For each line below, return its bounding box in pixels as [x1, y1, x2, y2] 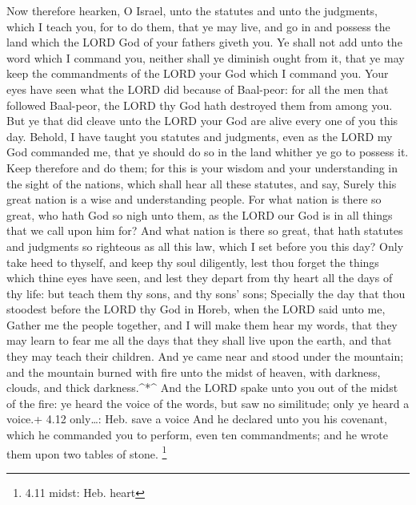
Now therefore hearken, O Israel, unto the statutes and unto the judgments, [6, 2, 378, 18]
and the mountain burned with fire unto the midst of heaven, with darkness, [6, 363, 381, 380]
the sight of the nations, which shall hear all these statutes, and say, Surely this [6, 175, 397, 192]
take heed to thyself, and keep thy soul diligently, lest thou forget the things [6, 253, 379, 270]
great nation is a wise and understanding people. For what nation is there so [6, 191, 382, 208]
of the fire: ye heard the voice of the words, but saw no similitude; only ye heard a [6, 394, 410, 411]
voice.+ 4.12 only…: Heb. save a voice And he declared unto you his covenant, [6, 410, 387, 427]
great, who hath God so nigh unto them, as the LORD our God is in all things [6, 206, 393, 223]
